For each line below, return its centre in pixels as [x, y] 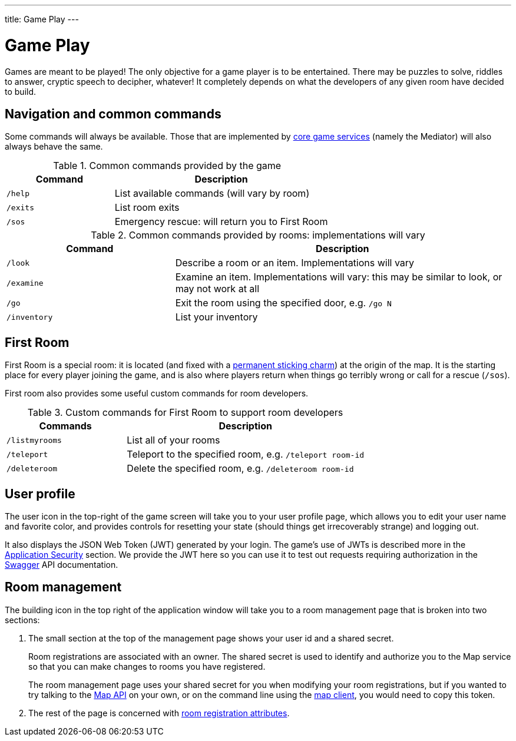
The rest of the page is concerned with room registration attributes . [159, 713]
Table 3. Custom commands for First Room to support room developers [185, 413]
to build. [21, 91]
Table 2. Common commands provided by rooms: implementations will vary [258, 235]
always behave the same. [54, 147]
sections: [22, 620]
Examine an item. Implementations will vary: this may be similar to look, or [339, 277]
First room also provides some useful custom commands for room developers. [157, 393]
